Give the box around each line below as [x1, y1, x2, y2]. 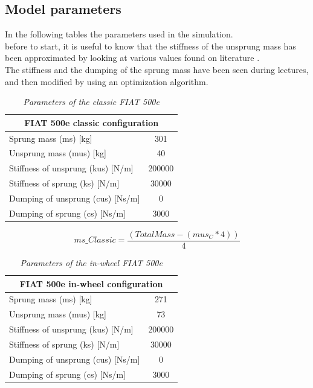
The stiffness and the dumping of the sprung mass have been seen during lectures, [5, 63, 309, 75]
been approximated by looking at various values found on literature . [5, 51, 260, 64]
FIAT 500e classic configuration [24, 116, 159, 129]
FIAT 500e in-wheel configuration [19, 277, 163, 290]
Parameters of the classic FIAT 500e [23, 95, 160, 108]
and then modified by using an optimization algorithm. [5, 75, 208, 87]
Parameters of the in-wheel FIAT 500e [20, 256, 163, 269]
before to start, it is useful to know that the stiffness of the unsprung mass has [5, 39, 296, 52]
